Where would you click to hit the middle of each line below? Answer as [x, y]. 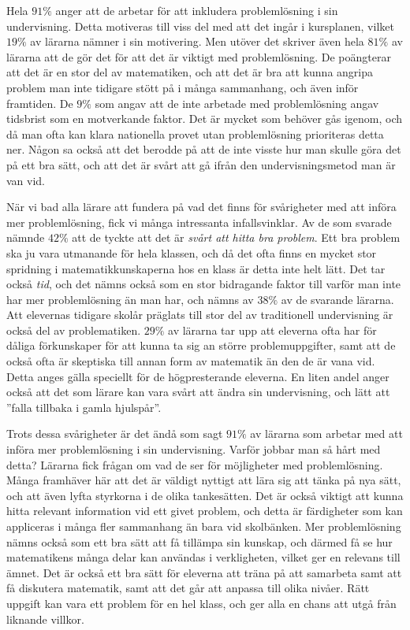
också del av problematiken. [74, 330]
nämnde [26, 237]
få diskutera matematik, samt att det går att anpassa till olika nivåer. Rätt [188, 588]
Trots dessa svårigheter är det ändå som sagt [115, 434]
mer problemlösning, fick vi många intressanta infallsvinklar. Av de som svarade [199, 222]
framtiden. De [40, 103]
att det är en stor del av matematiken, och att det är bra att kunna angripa [190, 72]
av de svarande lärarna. [337, 299]
